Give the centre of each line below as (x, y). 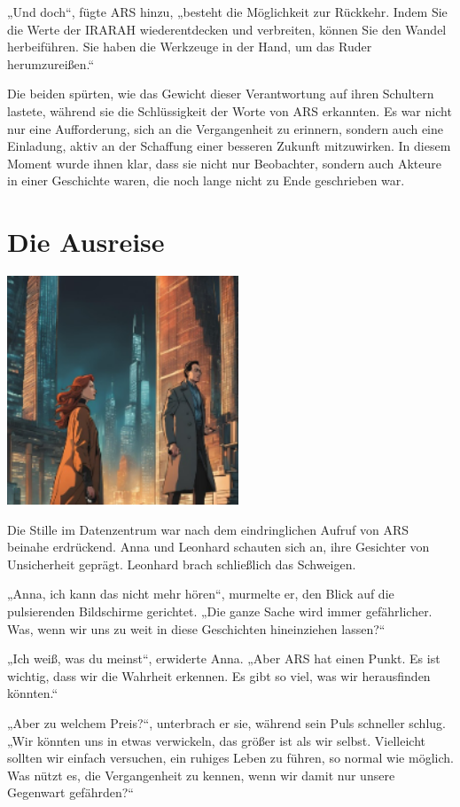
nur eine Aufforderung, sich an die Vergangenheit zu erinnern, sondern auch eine (226, 128)
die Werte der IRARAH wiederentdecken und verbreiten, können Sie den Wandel (227, 29)
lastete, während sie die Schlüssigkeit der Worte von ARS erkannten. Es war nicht (230, 110)
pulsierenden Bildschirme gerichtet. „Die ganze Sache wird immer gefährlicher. (220, 611)
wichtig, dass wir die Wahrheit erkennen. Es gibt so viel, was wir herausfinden (219, 675)
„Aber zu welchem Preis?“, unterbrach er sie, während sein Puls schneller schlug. (226, 723)
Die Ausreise (86, 242)
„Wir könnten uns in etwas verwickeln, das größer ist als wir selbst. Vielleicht (217, 740)
